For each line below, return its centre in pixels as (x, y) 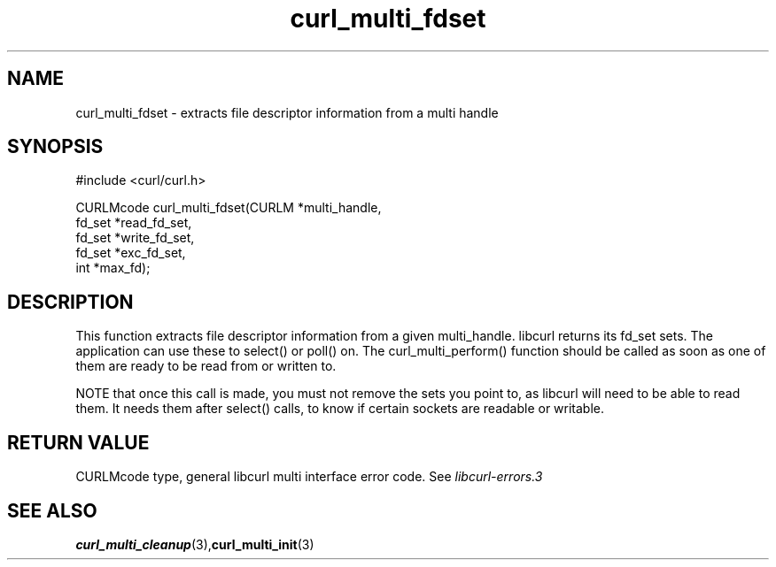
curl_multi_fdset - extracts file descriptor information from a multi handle (287, 112)
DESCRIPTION (70, 302)
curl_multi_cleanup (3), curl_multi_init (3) (195, 544)
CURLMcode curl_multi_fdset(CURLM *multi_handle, (229, 208)
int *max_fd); (113, 268)
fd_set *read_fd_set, (134, 223)
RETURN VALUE (78, 442)
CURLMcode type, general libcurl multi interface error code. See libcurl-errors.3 (309, 477)
